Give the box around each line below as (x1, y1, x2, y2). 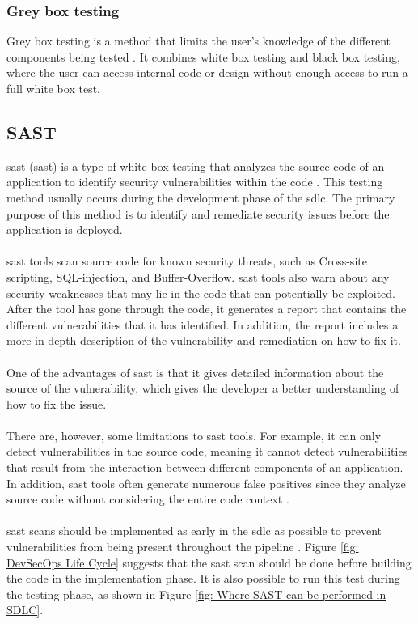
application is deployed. (6, 221, 123, 238)
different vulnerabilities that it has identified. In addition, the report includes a (6, 316, 399, 333)
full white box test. (6, 80, 100, 96)
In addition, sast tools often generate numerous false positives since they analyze (6, 474, 406, 491)
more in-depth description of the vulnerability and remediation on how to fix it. (6, 332, 401, 349)
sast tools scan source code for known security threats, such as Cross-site (6, 253, 367, 270)
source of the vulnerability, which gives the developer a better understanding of (6, 380, 399, 397)
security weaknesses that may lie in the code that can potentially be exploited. (6, 284, 395, 301)
